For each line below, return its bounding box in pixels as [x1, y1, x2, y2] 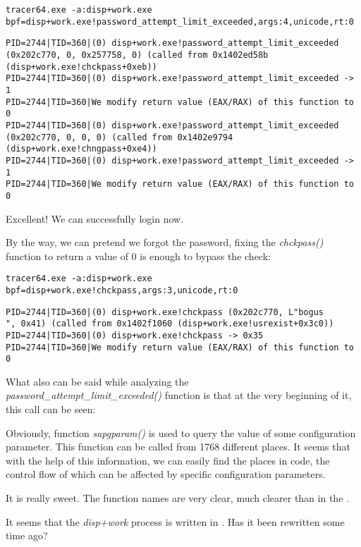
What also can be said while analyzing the [6, 374, 189, 388]
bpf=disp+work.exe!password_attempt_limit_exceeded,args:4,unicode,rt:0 [6, 16, 354, 27]
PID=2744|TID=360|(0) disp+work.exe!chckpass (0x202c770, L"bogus [6, 307, 324, 317]
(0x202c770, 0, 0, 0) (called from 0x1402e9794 [6, 132, 233, 142]
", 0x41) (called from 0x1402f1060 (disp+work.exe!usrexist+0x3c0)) [6, 319, 334, 329]
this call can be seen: [6, 402, 96, 417]
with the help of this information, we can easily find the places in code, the [6, 453, 330, 467]
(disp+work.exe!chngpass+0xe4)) [6, 144, 157, 154]
